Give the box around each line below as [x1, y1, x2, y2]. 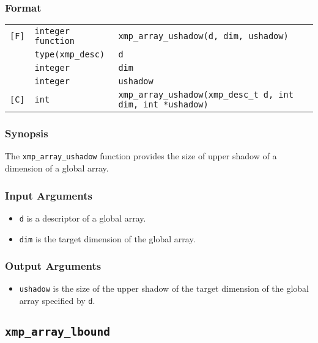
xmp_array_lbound [5, 325, 110, 339]
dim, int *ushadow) [118, 99, 209, 110]
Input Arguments [5, 187, 92, 203]
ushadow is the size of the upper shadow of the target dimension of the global [19, 282, 309, 295]
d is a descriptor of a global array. [19, 211, 146, 224]
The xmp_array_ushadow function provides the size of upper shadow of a [5, 150, 277, 162]
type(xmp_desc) [34, 49, 105, 60]
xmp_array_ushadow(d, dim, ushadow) [118, 31, 289, 42]
